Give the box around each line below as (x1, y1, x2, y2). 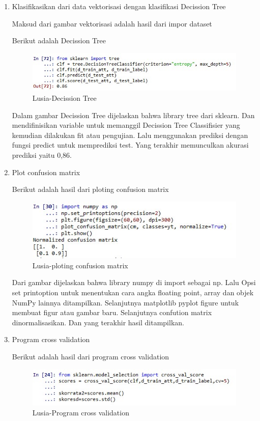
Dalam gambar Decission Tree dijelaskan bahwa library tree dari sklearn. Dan (12, 109, 255, 120)
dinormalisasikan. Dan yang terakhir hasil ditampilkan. (12, 317, 184, 327)
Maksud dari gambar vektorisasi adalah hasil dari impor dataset (12, 18, 212, 29)
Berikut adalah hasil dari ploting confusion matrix (12, 184, 169, 194)
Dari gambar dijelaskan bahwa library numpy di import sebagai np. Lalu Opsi (12, 277, 256, 288)
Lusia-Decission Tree (32, 93, 97, 103)
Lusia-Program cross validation (32, 407, 129, 418)
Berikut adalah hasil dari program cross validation (12, 351, 169, 361)
